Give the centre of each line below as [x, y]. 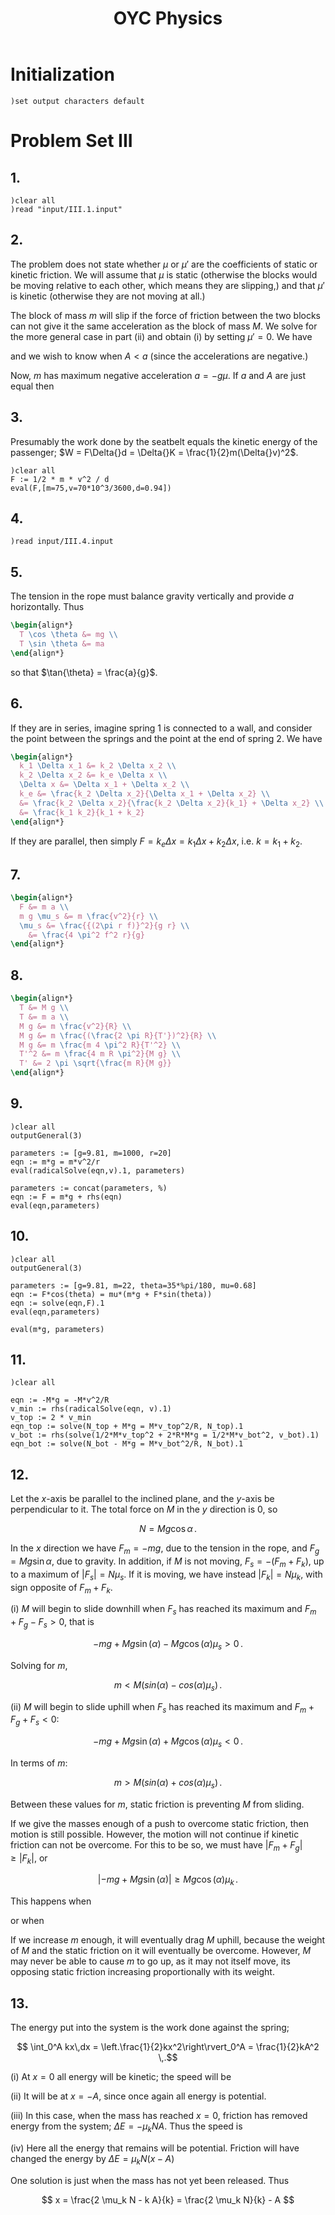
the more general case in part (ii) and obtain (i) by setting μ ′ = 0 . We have [161, 336]
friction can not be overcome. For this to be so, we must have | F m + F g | [156, 1845]
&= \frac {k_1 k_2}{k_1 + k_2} [82, 812]
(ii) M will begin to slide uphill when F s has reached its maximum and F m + [162, 1707]
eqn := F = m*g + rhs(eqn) [66, 1197]
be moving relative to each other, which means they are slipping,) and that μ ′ [167, 285]
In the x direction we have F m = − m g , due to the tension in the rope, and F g [165, 1549]
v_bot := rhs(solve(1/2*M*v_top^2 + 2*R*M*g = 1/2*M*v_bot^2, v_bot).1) [165, 1435]
